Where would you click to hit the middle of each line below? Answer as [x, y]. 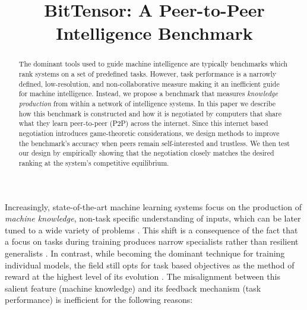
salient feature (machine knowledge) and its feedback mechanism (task [133, 288]
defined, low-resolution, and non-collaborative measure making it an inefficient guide [149, 83]
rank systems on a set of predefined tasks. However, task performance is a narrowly [148, 74]
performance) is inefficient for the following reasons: [99, 300]
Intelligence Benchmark [154, 33]
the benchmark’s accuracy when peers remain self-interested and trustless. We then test [154, 143]
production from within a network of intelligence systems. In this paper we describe [147, 103]
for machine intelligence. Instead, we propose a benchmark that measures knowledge [148, 94]
